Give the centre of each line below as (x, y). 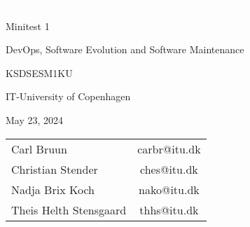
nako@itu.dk (169, 189)
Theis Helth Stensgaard (69, 209)
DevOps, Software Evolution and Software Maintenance (125, 49)
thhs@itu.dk (169, 209)
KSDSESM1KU (39, 73)
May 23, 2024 (35, 119)
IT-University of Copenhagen (68, 96)
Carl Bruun (39, 149)
